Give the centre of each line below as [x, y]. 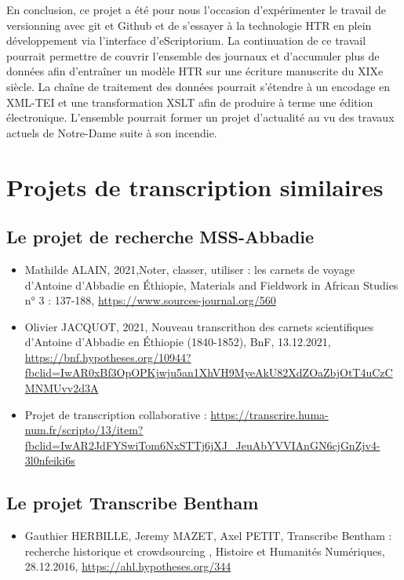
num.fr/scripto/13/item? [84, 430]
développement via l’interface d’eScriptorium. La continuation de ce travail [186, 40]
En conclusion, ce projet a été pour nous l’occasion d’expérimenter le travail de [197, 9]
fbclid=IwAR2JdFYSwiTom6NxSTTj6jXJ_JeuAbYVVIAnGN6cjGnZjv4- [202, 445]
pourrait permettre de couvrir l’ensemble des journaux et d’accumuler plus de [193, 55]
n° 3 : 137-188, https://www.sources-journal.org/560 [150, 300]
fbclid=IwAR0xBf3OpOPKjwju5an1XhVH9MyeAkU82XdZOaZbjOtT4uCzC [209, 372]
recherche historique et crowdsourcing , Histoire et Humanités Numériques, [205, 551]
